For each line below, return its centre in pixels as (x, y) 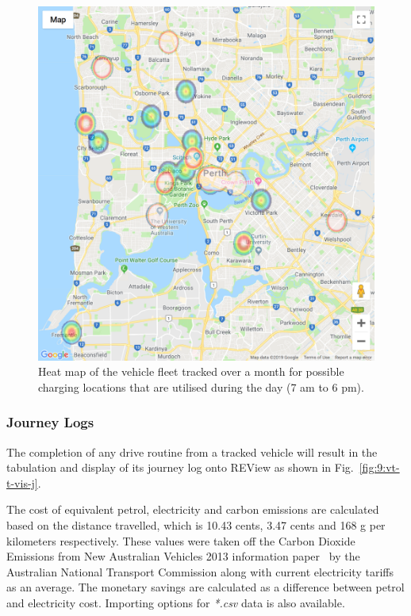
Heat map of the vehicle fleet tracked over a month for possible (191, 371)
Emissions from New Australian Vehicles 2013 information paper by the (183, 556)
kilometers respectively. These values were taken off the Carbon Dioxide (181, 540)
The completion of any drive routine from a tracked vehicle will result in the (192, 451)
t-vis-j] (22, 482)
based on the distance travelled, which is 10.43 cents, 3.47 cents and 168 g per (196, 525)
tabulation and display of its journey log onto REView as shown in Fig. (180, 467)
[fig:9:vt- (379, 467)
